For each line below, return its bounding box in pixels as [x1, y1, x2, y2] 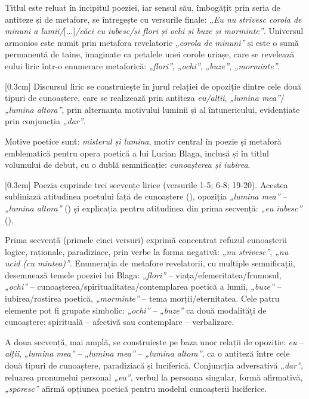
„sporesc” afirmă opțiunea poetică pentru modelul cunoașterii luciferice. [5, 382, 267, 395]
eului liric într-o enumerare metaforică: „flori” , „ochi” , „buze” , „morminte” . [5, 59, 280, 72]
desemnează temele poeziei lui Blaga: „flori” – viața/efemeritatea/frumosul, [5, 268, 282, 281]
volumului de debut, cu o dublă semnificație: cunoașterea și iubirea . [5, 158, 251, 171]
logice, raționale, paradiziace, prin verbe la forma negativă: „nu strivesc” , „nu [5, 245, 289, 257]
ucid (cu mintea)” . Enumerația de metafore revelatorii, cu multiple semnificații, [5, 257, 295, 269]
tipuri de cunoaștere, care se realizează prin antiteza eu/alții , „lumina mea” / [5, 91, 285, 104]
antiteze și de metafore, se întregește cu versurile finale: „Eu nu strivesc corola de [5, 13, 302, 25]
